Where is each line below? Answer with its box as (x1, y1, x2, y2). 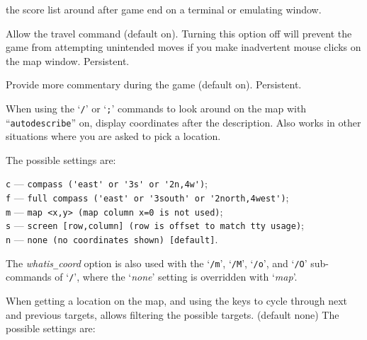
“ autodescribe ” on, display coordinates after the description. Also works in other (6, 115, 361, 129)
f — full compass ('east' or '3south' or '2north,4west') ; (6, 190, 289, 205)
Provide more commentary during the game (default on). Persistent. (6, 77, 302, 92)
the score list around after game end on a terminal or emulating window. (6, 2, 322, 16)
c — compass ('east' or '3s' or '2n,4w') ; (6, 176, 208, 191)
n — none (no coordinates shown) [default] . (6, 232, 218, 247)
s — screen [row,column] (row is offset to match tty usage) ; (6, 218, 304, 233)
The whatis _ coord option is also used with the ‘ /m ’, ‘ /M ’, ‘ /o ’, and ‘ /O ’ (6, 255, 307, 270)
